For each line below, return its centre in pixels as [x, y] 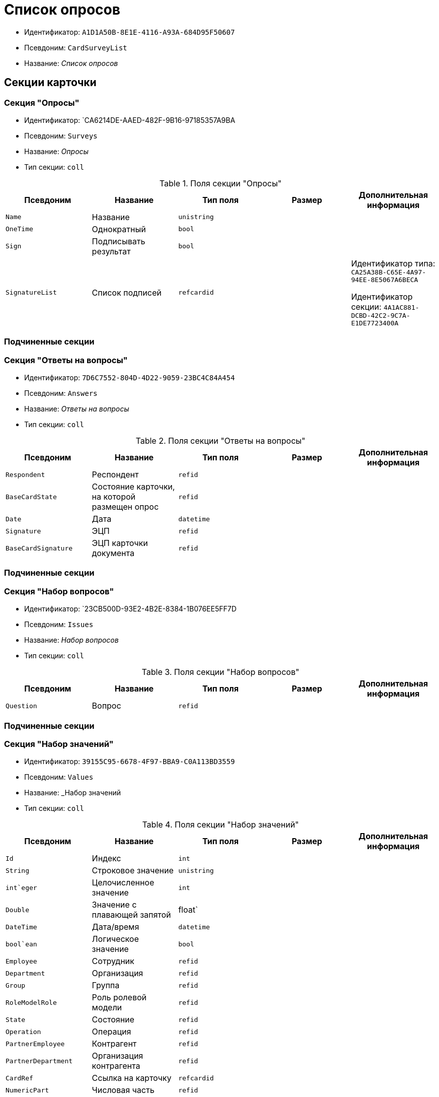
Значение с [114, 905]
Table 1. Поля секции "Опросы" [221, 183]
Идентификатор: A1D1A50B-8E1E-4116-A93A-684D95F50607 [130, 32]
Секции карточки [50, 83]
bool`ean [21, 944]
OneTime [19, 229]
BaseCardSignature [39, 548]
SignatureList [31, 293]
